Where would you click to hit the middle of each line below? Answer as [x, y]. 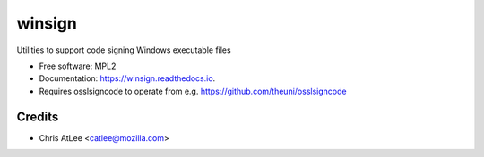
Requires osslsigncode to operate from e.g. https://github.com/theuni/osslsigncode [193, 91]
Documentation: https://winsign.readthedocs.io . [127, 78]
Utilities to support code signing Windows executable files [124, 50]
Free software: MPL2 [78, 66]
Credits [38, 116]
